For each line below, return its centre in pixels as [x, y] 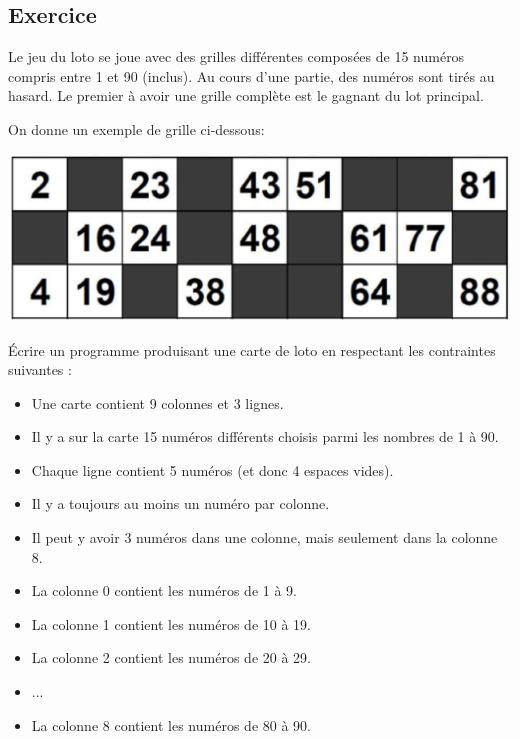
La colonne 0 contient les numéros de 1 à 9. [164, 590]
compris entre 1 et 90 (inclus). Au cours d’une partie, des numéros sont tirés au [251, 75]
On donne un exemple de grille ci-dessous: [136, 128]
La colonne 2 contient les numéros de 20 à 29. [171, 657]
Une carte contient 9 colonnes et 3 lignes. [157, 402]
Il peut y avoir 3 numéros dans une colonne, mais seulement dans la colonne [264, 537]
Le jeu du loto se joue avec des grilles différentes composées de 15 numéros [236, 56]
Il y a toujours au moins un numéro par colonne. [180, 503]
